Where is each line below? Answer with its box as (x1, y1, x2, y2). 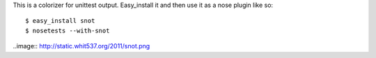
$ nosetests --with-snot (25, 26, 110, 35)
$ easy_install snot (25, 17, 95, 25)
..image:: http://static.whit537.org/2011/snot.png (13, 42, 150, 50)
